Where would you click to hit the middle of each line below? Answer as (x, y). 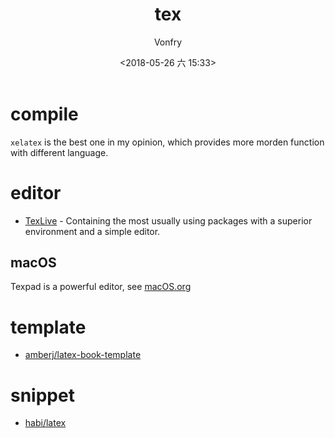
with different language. (59, 152)
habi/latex (45, 423)
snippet (42, 395)
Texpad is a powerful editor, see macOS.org (101, 287)
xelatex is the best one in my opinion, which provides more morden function (167, 142)
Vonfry (168, 42)
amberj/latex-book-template (83, 355)
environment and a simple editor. (92, 231)
